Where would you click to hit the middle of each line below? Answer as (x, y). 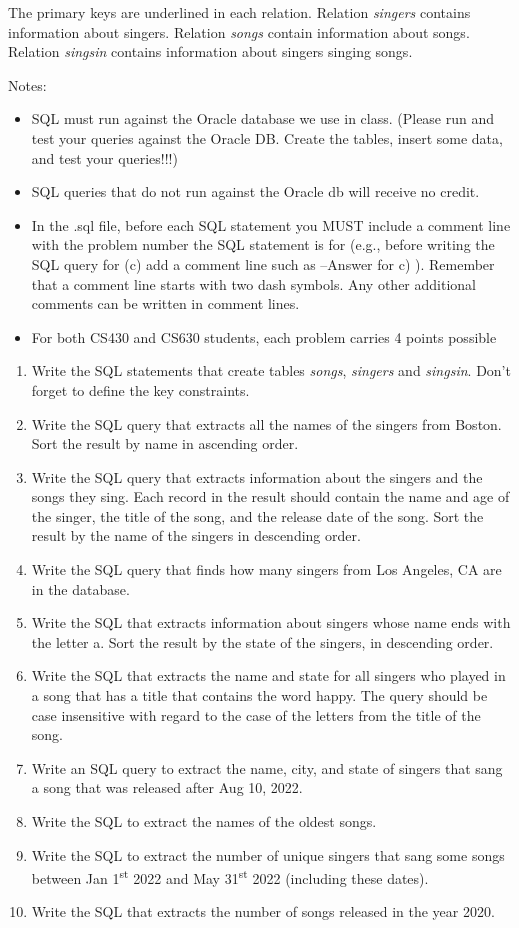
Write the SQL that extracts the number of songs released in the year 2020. (263, 911)
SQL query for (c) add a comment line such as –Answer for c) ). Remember (263, 263)
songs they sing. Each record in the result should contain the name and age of (270, 496)
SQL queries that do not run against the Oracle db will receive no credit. (255, 191)
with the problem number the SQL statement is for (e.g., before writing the (263, 244)
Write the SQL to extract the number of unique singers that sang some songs (268, 854)
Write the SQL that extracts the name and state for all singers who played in (268, 675)
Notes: (27, 84)
